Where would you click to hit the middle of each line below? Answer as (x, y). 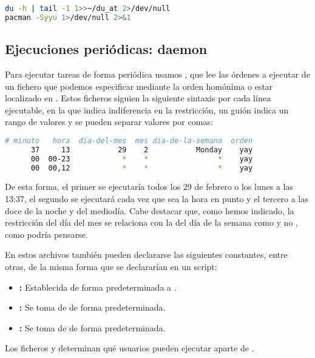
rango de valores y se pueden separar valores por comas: (109, 122)
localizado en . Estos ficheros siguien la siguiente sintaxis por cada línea (138, 98)
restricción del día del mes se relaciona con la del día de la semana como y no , (151, 222)
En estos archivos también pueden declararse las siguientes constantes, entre (146, 255)
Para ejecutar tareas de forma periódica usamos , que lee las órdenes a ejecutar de (157, 74)
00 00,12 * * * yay (142, 168)
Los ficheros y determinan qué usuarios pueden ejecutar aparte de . (130, 348)
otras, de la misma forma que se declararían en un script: (111, 266)
